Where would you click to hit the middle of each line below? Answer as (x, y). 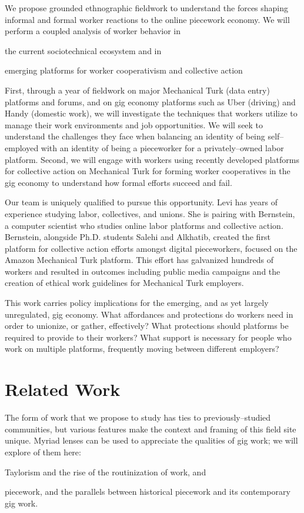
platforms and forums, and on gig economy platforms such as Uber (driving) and (150, 101)
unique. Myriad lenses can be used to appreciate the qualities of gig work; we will (151, 440)
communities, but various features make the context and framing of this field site (151, 429)
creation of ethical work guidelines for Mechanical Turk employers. (124, 283)
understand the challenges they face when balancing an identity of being (135, 136)
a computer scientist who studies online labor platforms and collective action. (144, 225)
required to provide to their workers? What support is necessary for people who (148, 337)
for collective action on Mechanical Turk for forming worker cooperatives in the (148, 171)
